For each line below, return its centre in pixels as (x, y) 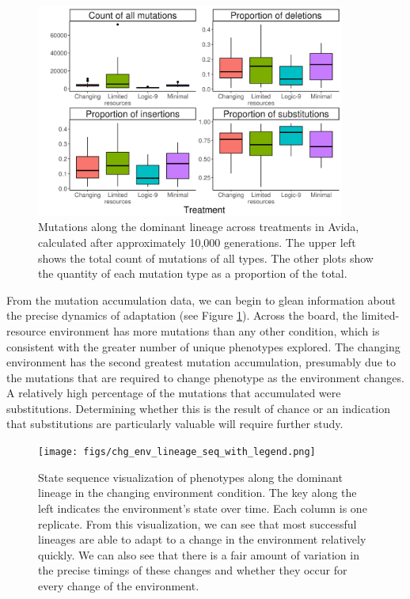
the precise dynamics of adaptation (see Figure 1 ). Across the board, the (182, 315)
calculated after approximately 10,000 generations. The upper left (197, 242)
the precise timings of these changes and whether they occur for (193, 570)
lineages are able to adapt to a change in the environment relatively (202, 539)
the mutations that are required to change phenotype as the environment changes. (205, 377)
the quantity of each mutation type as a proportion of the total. (193, 273)
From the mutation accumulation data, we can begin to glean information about (201, 299)
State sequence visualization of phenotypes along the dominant (190, 477)
